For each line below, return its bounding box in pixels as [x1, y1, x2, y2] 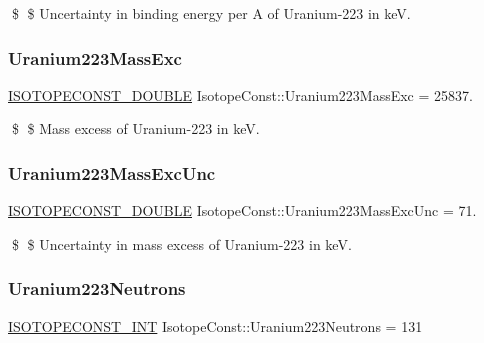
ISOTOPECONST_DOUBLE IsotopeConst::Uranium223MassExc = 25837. [8, 84, 473, 105]
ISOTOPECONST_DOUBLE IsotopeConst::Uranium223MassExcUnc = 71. [8, 200, 477, 221]
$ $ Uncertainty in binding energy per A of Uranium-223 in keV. [11, 3, 411, 23]
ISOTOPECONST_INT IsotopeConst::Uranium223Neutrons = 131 [8, 315, 423, 336]
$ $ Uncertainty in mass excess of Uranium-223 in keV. [11, 233, 352, 254]
